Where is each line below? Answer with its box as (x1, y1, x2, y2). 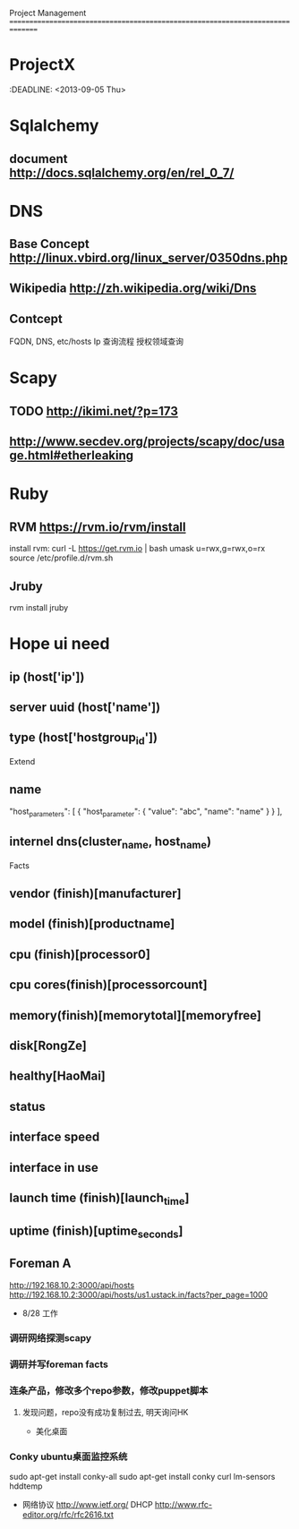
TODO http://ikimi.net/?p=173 (9, 403, 179, 419)
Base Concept (9, 236, 90, 252)
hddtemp (9, 1481, 43, 1491)
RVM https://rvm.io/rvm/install (9, 519, 186, 534)
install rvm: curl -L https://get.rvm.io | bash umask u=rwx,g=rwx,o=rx (9, 543, 266, 554)
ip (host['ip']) (9, 669, 85, 684)
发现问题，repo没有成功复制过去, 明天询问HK (21, 1406, 189, 1417)
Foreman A (9, 1256, 72, 1271)
